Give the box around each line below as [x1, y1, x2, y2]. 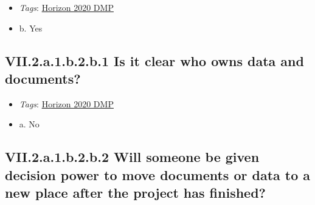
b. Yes [19, 21, 43, 34]
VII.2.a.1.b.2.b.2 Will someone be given [5, 147, 260, 166]
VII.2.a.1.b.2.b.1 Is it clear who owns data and [5, 51, 304, 70]
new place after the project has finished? [5, 183, 266, 202]
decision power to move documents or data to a [5, 165, 311, 184]
